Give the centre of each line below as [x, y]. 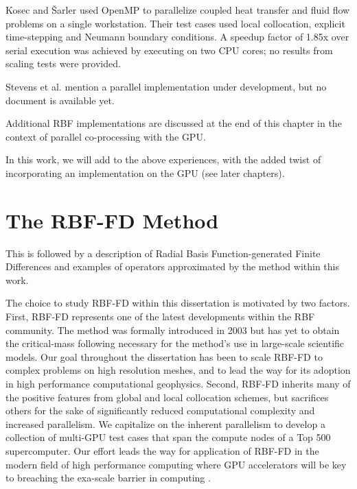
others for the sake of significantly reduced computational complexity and [160, 410]
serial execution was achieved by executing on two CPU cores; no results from [169, 50]
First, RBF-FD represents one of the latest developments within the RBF [160, 317]
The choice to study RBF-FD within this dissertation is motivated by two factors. [178, 303]
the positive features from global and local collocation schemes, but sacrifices [167, 397]
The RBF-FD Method [112, 220]
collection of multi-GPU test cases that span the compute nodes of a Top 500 [168, 437]
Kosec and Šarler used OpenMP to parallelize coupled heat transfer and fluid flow [178, 10]
